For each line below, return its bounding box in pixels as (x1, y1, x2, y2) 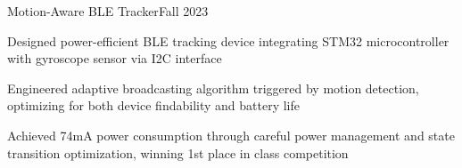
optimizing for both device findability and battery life (7, 96, 300, 115)
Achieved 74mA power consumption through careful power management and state (7, 125, 455, 144)
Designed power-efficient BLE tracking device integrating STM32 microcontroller (7, 31, 450, 50)
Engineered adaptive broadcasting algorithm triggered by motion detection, (7, 78, 419, 97)
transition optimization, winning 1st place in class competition (7, 143, 349, 162)
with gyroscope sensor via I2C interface (7, 49, 222, 68)
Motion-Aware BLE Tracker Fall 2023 (7, 2, 209, 20)
